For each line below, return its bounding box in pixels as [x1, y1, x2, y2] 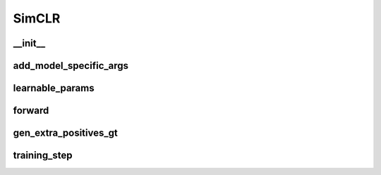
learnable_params [13, 82, 95, 94]
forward [13, 105, 49, 117]
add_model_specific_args [13, 60, 129, 72]
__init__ [13, 37, 46, 49]
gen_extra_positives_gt [13, 127, 118, 139]
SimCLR [13, 11, 61, 26]
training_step [13, 150, 73, 162]
